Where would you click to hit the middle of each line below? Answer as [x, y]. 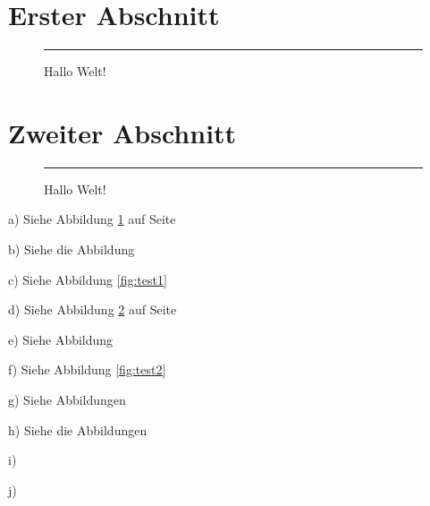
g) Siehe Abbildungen [67, 399]
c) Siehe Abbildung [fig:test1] [88, 279]
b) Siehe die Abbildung [72, 249]
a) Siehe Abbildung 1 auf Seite [92, 219]
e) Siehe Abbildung [61, 339]
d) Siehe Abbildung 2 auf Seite [93, 309]
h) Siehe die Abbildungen [78, 429]
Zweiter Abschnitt [122, 132]
